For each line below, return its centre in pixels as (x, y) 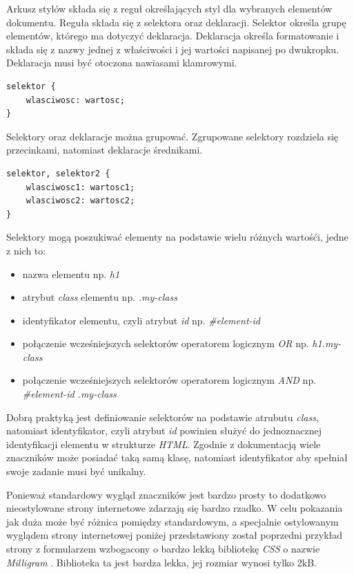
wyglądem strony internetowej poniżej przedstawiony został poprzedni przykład (175, 535)
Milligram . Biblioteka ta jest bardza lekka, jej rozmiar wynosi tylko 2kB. (161, 562)
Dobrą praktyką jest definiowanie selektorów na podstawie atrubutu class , (163, 417)
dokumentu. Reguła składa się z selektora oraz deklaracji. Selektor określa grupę (176, 22)
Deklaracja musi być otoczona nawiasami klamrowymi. (122, 63)
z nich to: (26, 250)
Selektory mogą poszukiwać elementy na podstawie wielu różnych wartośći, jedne (177, 237)
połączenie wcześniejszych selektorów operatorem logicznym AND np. (169, 380)
